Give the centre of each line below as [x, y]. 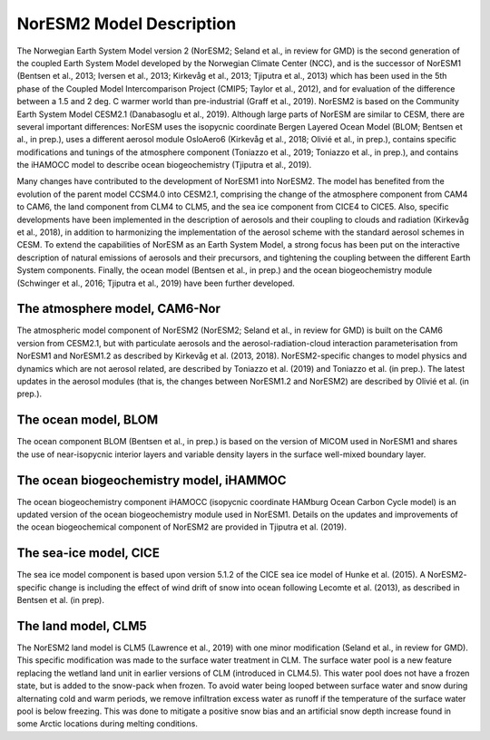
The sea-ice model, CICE [88, 553]
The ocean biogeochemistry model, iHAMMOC [152, 480]
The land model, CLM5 [82, 626]
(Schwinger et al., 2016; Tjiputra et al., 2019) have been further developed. [156, 283]
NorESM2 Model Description [127, 24]
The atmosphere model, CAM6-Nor [119, 309]
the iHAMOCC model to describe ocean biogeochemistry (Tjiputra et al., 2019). [164, 165]
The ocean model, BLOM [88, 420]
